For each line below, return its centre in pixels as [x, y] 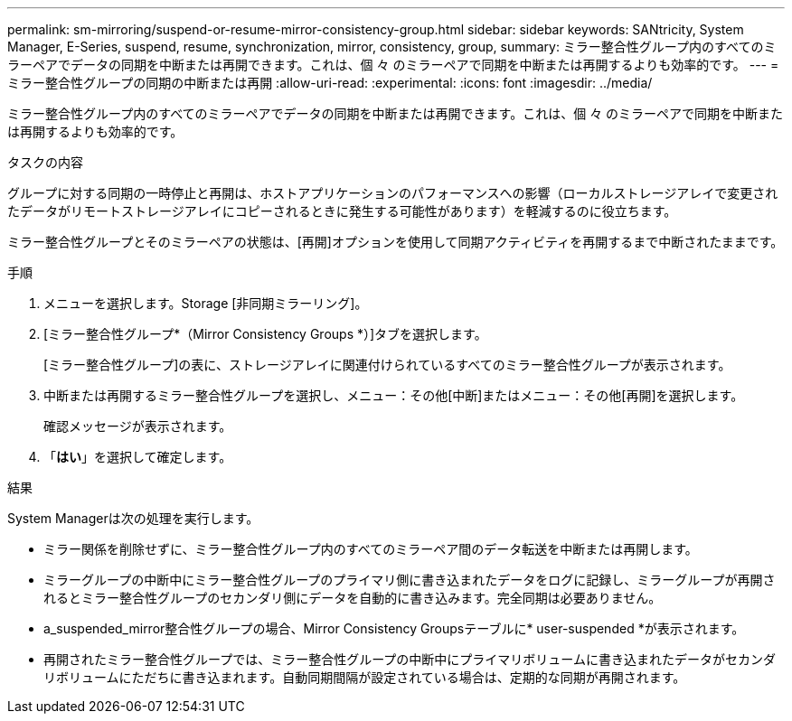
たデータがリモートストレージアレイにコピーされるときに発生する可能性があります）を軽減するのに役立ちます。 [342, 211]
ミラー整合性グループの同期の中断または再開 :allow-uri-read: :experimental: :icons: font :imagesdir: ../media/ [330, 83]
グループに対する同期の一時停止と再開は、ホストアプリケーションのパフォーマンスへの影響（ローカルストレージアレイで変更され [393, 193]
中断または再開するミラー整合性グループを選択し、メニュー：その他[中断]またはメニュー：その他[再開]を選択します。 [394, 395]
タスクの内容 [45, 162]
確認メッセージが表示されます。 [138, 426]
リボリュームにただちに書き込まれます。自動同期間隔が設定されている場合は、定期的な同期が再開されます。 [365, 677]
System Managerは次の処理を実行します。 [133, 518]
